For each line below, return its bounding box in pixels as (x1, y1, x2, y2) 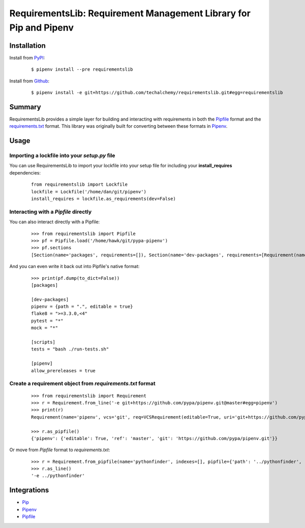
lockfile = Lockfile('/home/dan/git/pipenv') (31, 189, 147, 194)
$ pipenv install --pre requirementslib (31, 67, 133, 72)
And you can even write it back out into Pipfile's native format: (9, 263, 140, 270)
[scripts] (31, 339, 55, 345)
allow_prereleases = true (31, 368, 96, 373)
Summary (9, 102, 41, 111)
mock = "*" (31, 325, 58, 331)
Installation (9, 41, 46, 50)
